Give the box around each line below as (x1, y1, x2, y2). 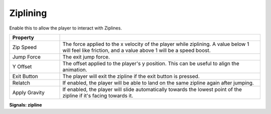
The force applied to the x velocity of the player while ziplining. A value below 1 (62, 40, 249, 47)
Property (12, 34, 35, 41)
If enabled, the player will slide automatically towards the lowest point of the (62, 85, 242, 92)
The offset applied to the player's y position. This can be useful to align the (62, 60, 239, 67)
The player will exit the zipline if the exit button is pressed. (62, 72, 200, 79)
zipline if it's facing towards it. (62, 92, 133, 99)
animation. (62, 66, 87, 73)
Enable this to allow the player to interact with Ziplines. (9, 25, 122, 31)
